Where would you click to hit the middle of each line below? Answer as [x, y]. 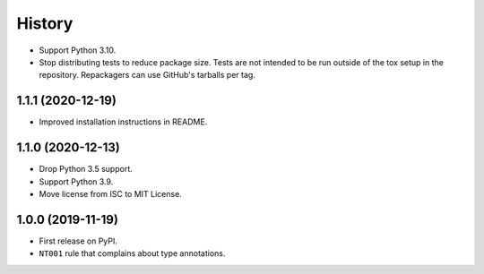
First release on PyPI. [78, 241]
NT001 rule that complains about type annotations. [132, 253]
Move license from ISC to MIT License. [111, 193]
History [45, 23]
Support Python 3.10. [78, 50]
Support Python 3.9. [76, 181]
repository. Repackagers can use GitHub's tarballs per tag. [147, 75]
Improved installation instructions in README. [123, 122]
